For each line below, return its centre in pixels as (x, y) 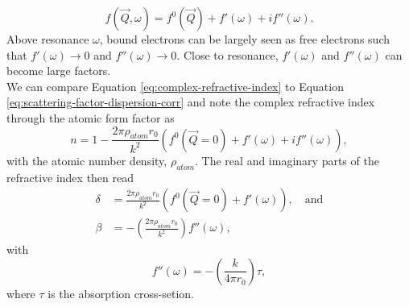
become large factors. (59, 71)
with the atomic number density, (87, 160)
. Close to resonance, (227, 54)
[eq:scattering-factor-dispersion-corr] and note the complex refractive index (191, 102)
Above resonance (48, 39)
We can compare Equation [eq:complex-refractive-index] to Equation (175, 86)
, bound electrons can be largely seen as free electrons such (244, 39)
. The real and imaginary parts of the (287, 160)
